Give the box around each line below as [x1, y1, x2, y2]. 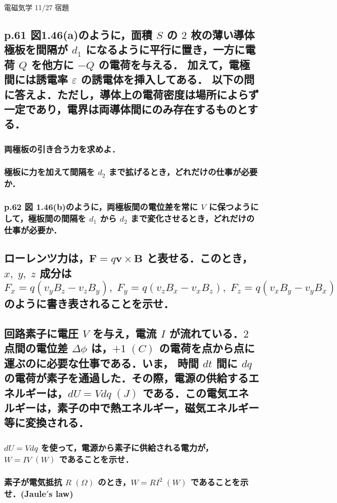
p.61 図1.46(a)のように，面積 [4, 26, 152, 42]
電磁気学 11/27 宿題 [4, 2, 69, 12]
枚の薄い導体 [191, 26, 255, 42]
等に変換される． [4, 414, 89, 430]
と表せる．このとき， [146, 250, 253, 266]
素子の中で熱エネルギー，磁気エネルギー [57, 399, 259, 415]
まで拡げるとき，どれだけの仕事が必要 [108, 165, 258, 178]
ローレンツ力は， [4, 250, 89, 266]
